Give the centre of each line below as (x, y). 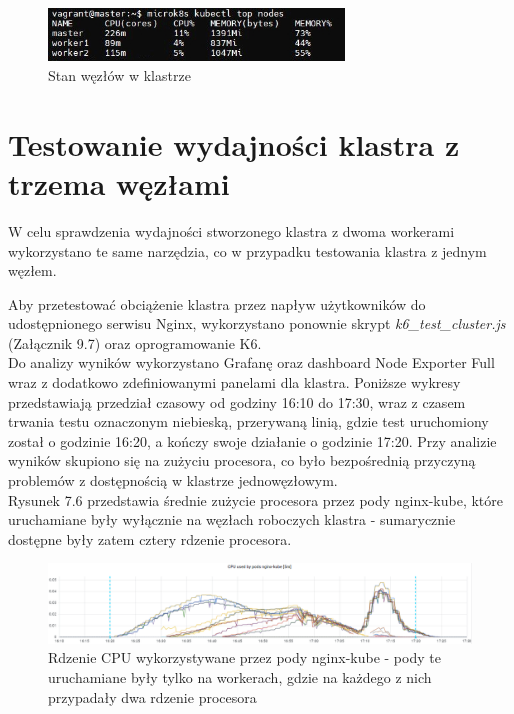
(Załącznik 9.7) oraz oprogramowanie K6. (135, 342)
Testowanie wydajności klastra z (234, 143)
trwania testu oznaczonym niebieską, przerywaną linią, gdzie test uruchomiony (248, 421)
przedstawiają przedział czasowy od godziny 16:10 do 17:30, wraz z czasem (237, 401)
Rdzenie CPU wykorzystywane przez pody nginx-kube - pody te (244, 657)
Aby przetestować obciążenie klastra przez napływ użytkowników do (217, 303)
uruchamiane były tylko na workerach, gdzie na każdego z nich (240, 676)
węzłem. (32, 270)
